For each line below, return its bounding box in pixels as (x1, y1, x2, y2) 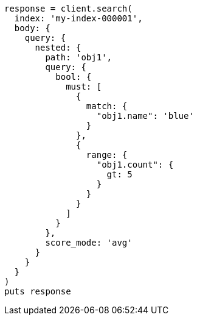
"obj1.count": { (96, 160, 174, 169)
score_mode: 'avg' (45, 238, 133, 247)
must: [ (66, 82, 102, 91)
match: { (86, 101, 128, 111)
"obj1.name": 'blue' (96, 111, 194, 121)
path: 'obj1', (45, 52, 112, 62)
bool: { (55, 72, 92, 82)
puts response (4, 286, 71, 296)
